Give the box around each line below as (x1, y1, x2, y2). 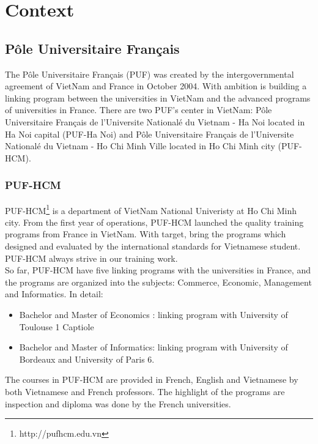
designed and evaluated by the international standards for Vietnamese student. (5, 239, 301, 252)
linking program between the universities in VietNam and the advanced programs (5, 91, 311, 104)
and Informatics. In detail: (5, 287, 103, 300)
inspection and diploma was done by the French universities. (5, 397, 231, 410)
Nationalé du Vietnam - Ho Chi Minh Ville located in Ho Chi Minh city (5, 139, 275, 152)
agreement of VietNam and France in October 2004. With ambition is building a (5, 80, 307, 92)
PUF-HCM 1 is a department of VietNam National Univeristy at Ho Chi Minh (5, 202, 297, 216)
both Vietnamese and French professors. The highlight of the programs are (5, 385, 285, 398)
